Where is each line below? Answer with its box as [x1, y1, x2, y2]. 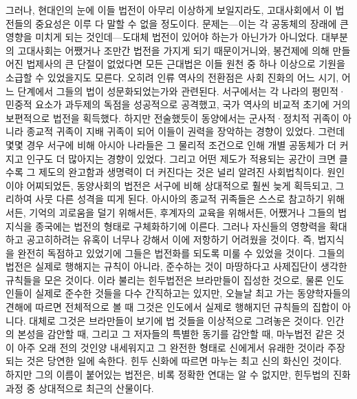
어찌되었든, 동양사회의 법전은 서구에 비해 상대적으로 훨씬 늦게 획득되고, [26, 178, 332, 192]
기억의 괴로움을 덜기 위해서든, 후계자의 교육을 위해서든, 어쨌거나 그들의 [29, 205, 335, 219]
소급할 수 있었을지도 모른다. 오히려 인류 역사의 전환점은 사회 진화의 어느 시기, [6, 70, 339, 84]
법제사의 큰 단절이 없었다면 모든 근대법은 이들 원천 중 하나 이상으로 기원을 [26, 57, 345, 71]
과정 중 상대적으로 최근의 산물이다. [6, 380, 154, 395]
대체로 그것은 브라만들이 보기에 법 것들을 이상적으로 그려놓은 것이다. [29, 313, 323, 327]
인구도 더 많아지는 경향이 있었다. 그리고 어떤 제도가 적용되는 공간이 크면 [26, 151, 336, 165]
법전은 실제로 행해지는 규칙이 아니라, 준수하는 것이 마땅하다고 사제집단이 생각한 [6, 259, 347, 274]
